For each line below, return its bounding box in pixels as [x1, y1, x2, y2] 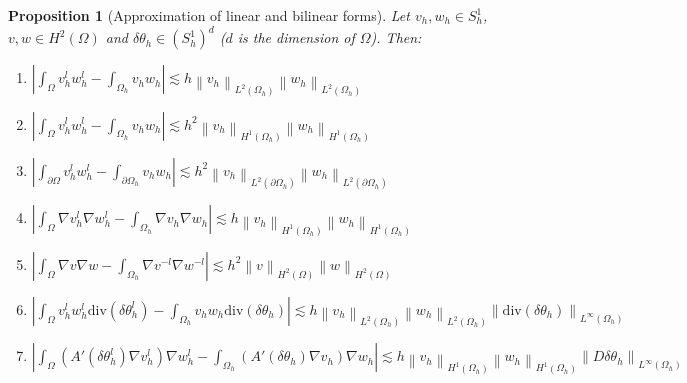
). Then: [370, 27, 422, 48]
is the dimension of [237, 27, 355, 48]
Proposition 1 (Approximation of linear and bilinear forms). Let [8, 5, 410, 25]
